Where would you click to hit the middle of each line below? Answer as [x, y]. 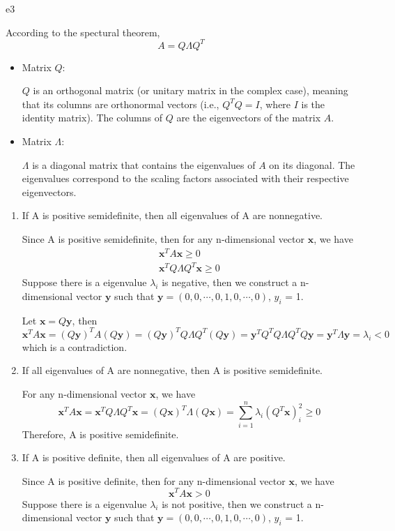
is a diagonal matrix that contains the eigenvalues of [144, 164]
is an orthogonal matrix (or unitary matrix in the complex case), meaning [191, 90]
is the [313, 104]
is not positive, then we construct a [237, 503]
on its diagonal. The [312, 164]
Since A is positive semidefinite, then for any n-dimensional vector [163, 239]
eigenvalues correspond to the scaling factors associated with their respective [185, 178]
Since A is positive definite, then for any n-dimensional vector [154, 480]
